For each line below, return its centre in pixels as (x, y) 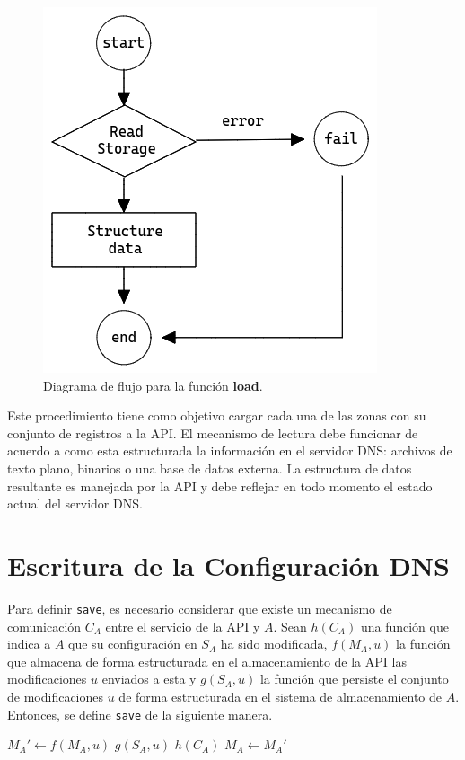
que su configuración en (133, 644)
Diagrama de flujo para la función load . (153, 385)
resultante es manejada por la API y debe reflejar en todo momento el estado (220, 486)
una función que (404, 626)
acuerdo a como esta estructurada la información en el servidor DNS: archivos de (230, 451)
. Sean (290, 626)
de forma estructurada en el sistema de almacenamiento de (280, 696)
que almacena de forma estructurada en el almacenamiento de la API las (207, 661)
